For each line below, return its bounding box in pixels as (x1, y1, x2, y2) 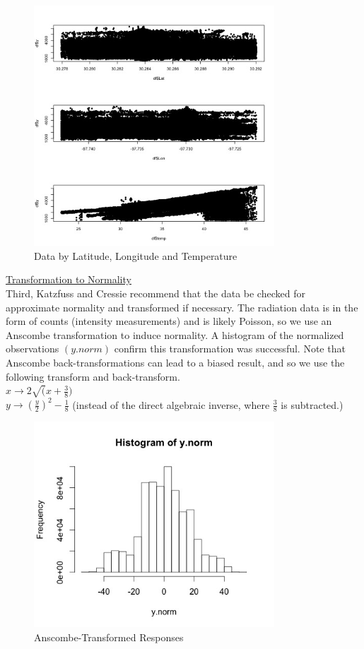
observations (6, 341, 59, 356)
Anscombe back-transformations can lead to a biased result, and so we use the (6, 355, 345, 369)
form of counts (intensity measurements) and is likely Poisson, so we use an (6, 314, 332, 328)
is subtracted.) (281, 397, 344, 412)
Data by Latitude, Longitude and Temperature (34, 248, 237, 263)
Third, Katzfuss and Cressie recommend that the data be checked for (6, 285, 305, 300)
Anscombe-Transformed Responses (34, 630, 184, 645)
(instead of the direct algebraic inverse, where (72, 397, 270, 412)
